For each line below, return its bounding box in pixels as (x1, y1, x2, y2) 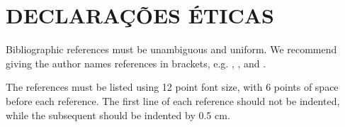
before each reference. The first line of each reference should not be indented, (6, 93, 340, 108)
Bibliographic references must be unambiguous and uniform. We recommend (6, 42, 337, 57)
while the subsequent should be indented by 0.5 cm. (6, 107, 230, 122)
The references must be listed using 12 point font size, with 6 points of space (6, 79, 339, 94)
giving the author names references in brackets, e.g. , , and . (6, 55, 266, 70)
